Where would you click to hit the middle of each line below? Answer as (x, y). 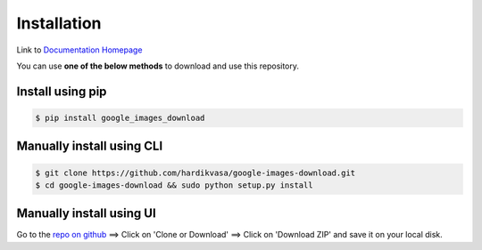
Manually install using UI (86, 214)
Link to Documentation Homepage (79, 50)
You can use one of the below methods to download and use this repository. (158, 66)
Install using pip (62, 91)
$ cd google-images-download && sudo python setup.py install (174, 185)
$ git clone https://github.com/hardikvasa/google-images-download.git (195, 173)
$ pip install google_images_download (120, 117)
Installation (59, 23)
